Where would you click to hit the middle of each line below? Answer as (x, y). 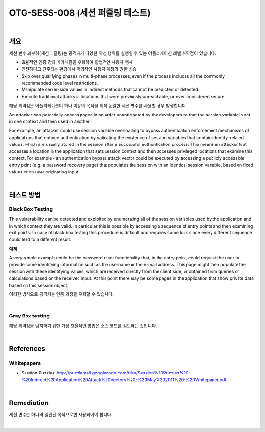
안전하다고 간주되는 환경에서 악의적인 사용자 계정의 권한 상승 (79, 69)
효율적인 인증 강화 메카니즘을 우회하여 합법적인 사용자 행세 (77, 62)
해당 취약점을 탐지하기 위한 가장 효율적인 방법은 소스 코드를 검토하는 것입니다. (83, 326)
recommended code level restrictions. (60, 83)
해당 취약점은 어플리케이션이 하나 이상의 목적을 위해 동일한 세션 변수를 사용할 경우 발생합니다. (98, 106)
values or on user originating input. (44, 172)
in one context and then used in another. (50, 121)
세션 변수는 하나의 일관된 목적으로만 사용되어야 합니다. (61, 414)
